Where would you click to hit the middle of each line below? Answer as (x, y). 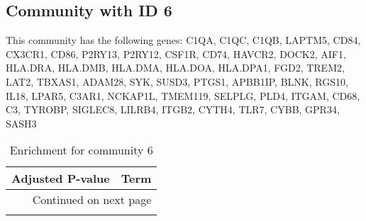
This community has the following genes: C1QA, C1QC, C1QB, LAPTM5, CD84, (183, 40)
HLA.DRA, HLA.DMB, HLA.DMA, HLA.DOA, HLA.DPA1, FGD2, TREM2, (175, 68)
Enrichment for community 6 (81, 150)
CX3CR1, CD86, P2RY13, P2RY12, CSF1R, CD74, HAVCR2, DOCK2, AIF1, (176, 53)
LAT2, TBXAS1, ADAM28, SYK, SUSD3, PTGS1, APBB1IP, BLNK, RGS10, (177, 81)
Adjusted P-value (61, 178)
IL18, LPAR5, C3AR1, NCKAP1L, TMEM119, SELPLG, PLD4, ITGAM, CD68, (183, 95)
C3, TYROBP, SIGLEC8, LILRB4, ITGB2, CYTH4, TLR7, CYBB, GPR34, (173, 109)
